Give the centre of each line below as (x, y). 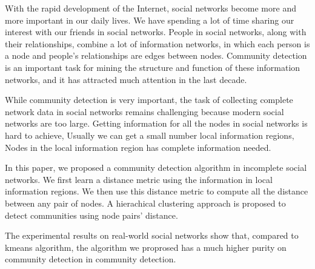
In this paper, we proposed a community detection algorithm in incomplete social (156, 168)
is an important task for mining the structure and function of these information (153, 67)
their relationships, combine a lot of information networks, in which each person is (157, 43)
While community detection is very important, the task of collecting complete (149, 100)
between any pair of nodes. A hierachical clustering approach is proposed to (145, 203)
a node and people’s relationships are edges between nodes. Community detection (156, 55)
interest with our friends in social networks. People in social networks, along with (156, 32)
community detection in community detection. (91, 259)
